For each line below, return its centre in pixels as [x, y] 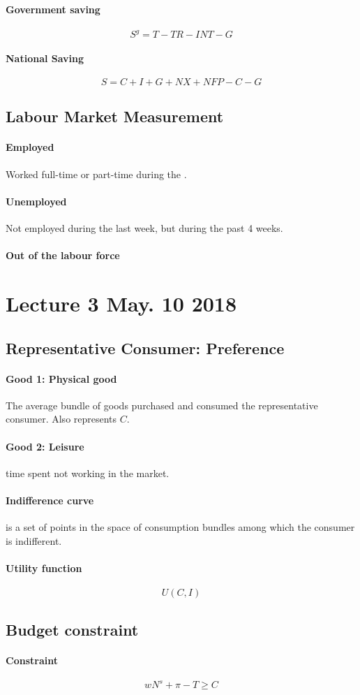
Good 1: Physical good [61, 378]
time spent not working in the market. [88, 473]
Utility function [44, 568]
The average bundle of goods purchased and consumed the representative [162, 405]
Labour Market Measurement [115, 116]
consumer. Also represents [61, 419]
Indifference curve [50, 500]
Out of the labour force [63, 255]
